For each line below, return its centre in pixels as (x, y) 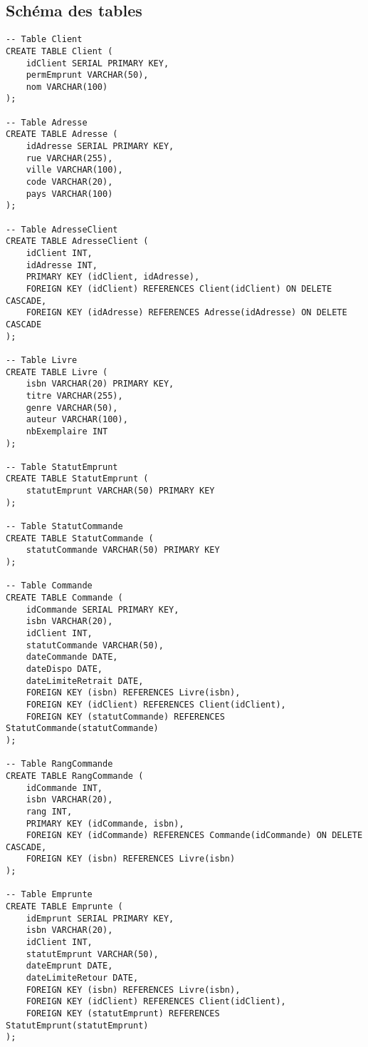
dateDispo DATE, (64, 669)
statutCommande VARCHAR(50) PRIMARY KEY (123, 550)
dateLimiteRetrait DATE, (85, 681)
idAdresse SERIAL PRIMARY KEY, (100, 147)
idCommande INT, (64, 788)
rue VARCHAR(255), (69, 158)
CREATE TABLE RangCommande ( (75, 776)
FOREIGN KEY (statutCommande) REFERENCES (125, 716)
